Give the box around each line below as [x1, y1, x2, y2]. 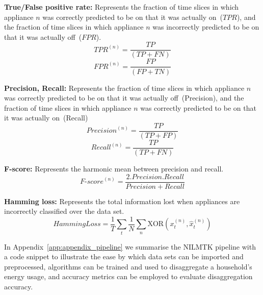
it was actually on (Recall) [4, 112, 88, 123]
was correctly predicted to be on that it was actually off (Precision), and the [4, 92, 244, 103]
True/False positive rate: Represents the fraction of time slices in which [4, 2, 239, 12]
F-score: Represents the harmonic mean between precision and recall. [4, 163, 224, 174]
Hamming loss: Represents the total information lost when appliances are [4, 195, 240, 206]
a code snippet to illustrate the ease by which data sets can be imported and [4, 251, 244, 262]
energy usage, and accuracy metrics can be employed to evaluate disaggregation [4, 271, 253, 282]
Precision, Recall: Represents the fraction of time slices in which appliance [4, 82, 245, 93]
